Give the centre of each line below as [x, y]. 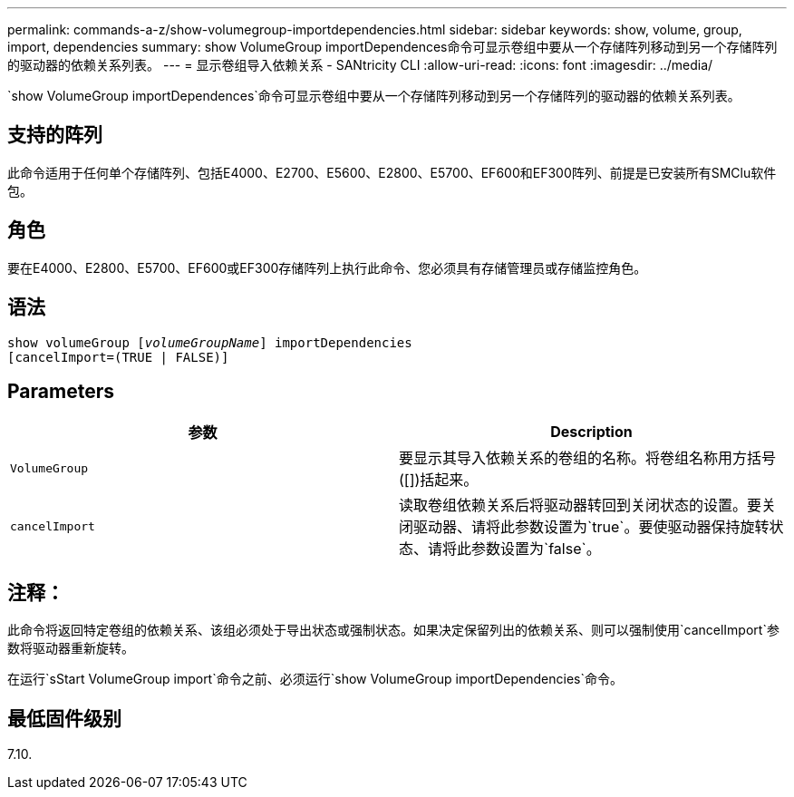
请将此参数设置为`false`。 [514, 549]
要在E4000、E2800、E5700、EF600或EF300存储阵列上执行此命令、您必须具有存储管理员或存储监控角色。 [327, 267]
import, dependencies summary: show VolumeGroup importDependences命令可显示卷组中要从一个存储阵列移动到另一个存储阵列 [392, 47]
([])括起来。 [439, 480]
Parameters [61, 391]
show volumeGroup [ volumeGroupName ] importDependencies [210, 342]
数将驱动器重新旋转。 [71, 648]
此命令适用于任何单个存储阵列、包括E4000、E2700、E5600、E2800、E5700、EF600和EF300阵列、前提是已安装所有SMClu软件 [392, 172]
